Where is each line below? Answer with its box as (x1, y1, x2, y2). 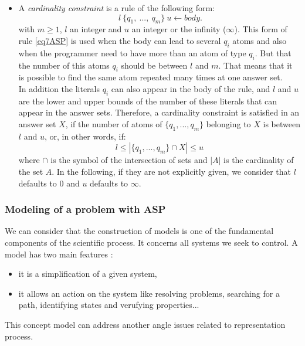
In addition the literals (18, 82, 100, 94)
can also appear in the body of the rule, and (111, 82, 270, 94)
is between (263, 117, 300, 130)
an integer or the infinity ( (131, 23, 226, 35)
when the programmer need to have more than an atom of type (18, 46, 246, 59)
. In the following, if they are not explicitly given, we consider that (52, 165, 291, 177)
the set (18, 165, 43, 177)
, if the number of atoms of (65, 117, 162, 130)
